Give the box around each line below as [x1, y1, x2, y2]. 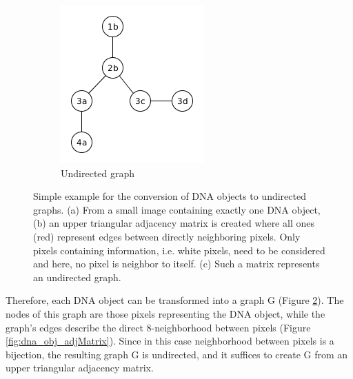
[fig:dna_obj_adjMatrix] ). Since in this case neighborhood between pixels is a [6, 334, 334, 348]
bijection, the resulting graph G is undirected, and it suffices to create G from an [6, 347, 348, 361]
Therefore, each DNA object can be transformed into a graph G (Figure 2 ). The [6, 293, 344, 307]
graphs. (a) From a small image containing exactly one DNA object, [33, 202, 321, 216]
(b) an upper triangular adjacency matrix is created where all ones [33, 216, 314, 230]
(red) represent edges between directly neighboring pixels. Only [33, 229, 301, 243]
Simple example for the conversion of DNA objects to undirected [33, 189, 306, 203]
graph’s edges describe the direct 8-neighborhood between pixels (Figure [6, 320, 311, 334]
